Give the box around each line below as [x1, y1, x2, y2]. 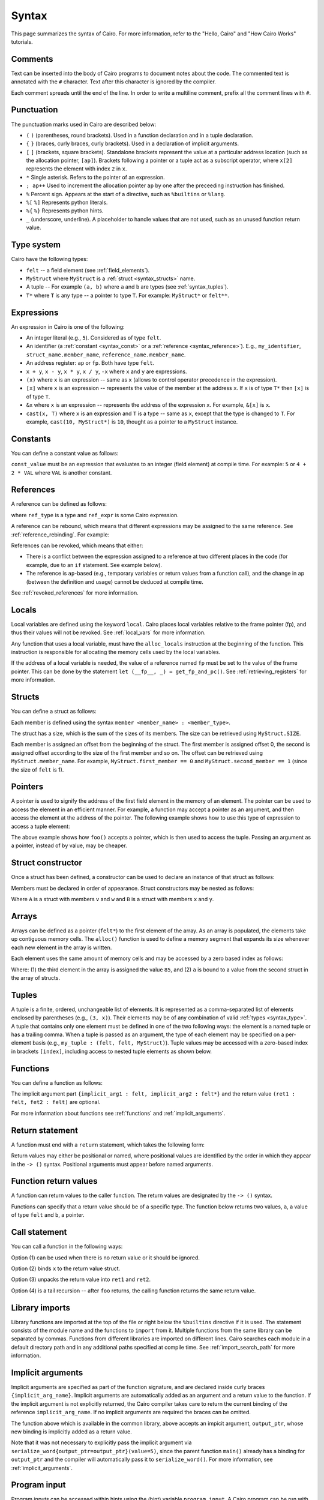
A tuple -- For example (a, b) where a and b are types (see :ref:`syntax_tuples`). [26, 283, 229, 290]
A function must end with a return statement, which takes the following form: [11, 1141, 205, 1148]
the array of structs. [11, 974, 60, 981]
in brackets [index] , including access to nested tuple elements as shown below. [11, 1048, 212, 1055]
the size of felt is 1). [11, 766, 64, 773]
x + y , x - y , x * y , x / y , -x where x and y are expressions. [26, 368, 187, 375]
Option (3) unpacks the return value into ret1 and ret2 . [11, 1276, 151, 1283]
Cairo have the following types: [11, 256, 88, 263]
